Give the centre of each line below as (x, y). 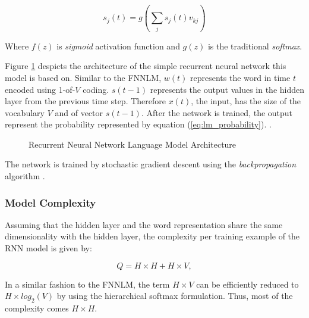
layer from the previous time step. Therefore (85, 101)
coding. (96, 89)
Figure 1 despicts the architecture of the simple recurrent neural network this (146, 66)
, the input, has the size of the (246, 101)
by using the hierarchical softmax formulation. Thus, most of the (175, 296)
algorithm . (25, 176)
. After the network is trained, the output (217, 112)
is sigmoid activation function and (118, 46)
